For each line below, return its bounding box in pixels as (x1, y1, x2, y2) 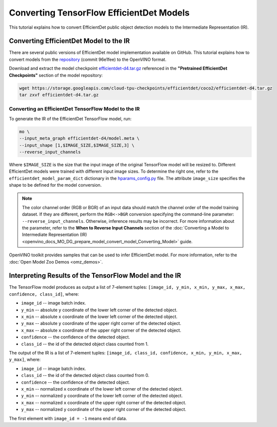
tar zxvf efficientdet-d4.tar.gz (19, 92, 99, 97)
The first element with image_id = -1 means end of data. (9, 415, 127, 421)
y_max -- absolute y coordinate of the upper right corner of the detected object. (21, 320, 181, 326)
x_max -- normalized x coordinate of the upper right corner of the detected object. (21, 399, 187, 406)
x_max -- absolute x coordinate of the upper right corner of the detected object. (21, 327, 181, 333)
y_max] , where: (9, 356, 41, 362)
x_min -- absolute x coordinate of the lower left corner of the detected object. (21, 314, 178, 320)
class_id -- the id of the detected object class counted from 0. (21, 373, 150, 378)
